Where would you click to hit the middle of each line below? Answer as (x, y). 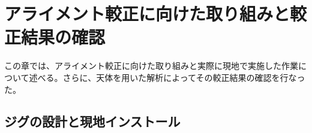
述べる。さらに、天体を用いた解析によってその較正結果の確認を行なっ (167, 77)
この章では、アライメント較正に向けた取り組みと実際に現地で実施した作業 (151, 66)
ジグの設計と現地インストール (92, 121)
